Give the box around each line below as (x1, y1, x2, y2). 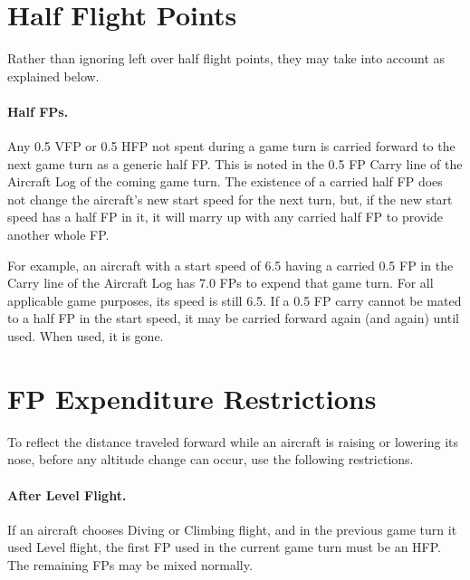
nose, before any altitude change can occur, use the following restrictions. (7, 450, 414, 469)
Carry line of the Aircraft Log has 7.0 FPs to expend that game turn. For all (7, 273, 434, 292)
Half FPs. (7, 101, 69, 120)
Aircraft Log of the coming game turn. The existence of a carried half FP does (7, 172, 443, 191)
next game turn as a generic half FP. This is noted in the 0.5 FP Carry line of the (7, 154, 463, 173)
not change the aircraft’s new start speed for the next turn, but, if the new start (7, 189, 453, 208)
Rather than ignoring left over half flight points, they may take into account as (7, 49, 446, 68)
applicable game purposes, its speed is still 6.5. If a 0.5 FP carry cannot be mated (7, 290, 462, 309)
